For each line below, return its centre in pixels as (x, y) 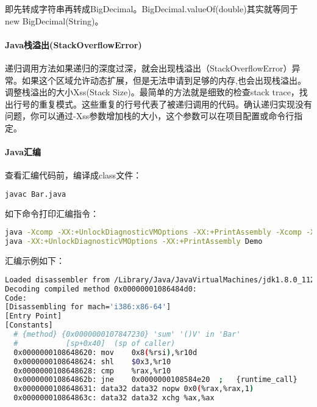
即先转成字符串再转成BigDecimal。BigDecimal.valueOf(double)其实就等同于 (151, 9)
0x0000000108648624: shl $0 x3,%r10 (92, 361)
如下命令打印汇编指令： (52, 213)
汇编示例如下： (35, 261)
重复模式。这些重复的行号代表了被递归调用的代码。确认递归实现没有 (175, 104)
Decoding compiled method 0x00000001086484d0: (101, 289)
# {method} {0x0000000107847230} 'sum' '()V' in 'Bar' (127, 334)
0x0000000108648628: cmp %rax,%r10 (92, 371)
